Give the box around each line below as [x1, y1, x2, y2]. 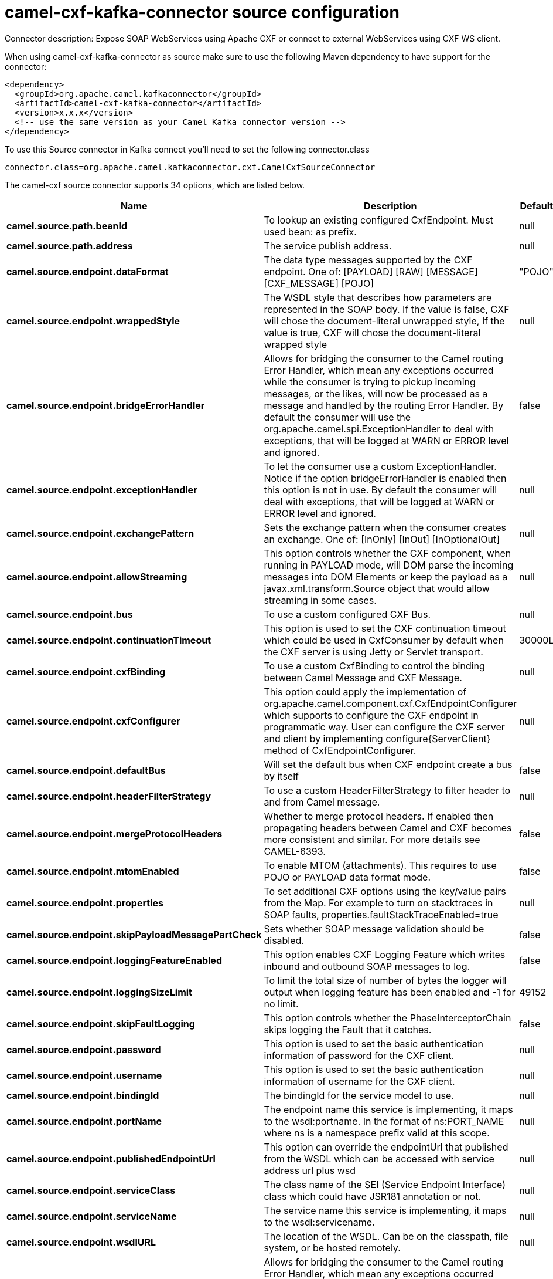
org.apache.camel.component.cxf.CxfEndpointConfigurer [264, 697, 517, 709]
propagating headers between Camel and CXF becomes [264, 821, 512, 834]
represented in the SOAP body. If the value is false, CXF [264, 303, 510, 315]
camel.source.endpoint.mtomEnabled [6, 865, 179, 877]
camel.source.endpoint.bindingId [6, 1089, 159, 1101]
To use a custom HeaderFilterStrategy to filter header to [264, 784, 511, 796]
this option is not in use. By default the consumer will [264, 483, 497, 496]
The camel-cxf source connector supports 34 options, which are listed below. [5, 180, 305, 190]
